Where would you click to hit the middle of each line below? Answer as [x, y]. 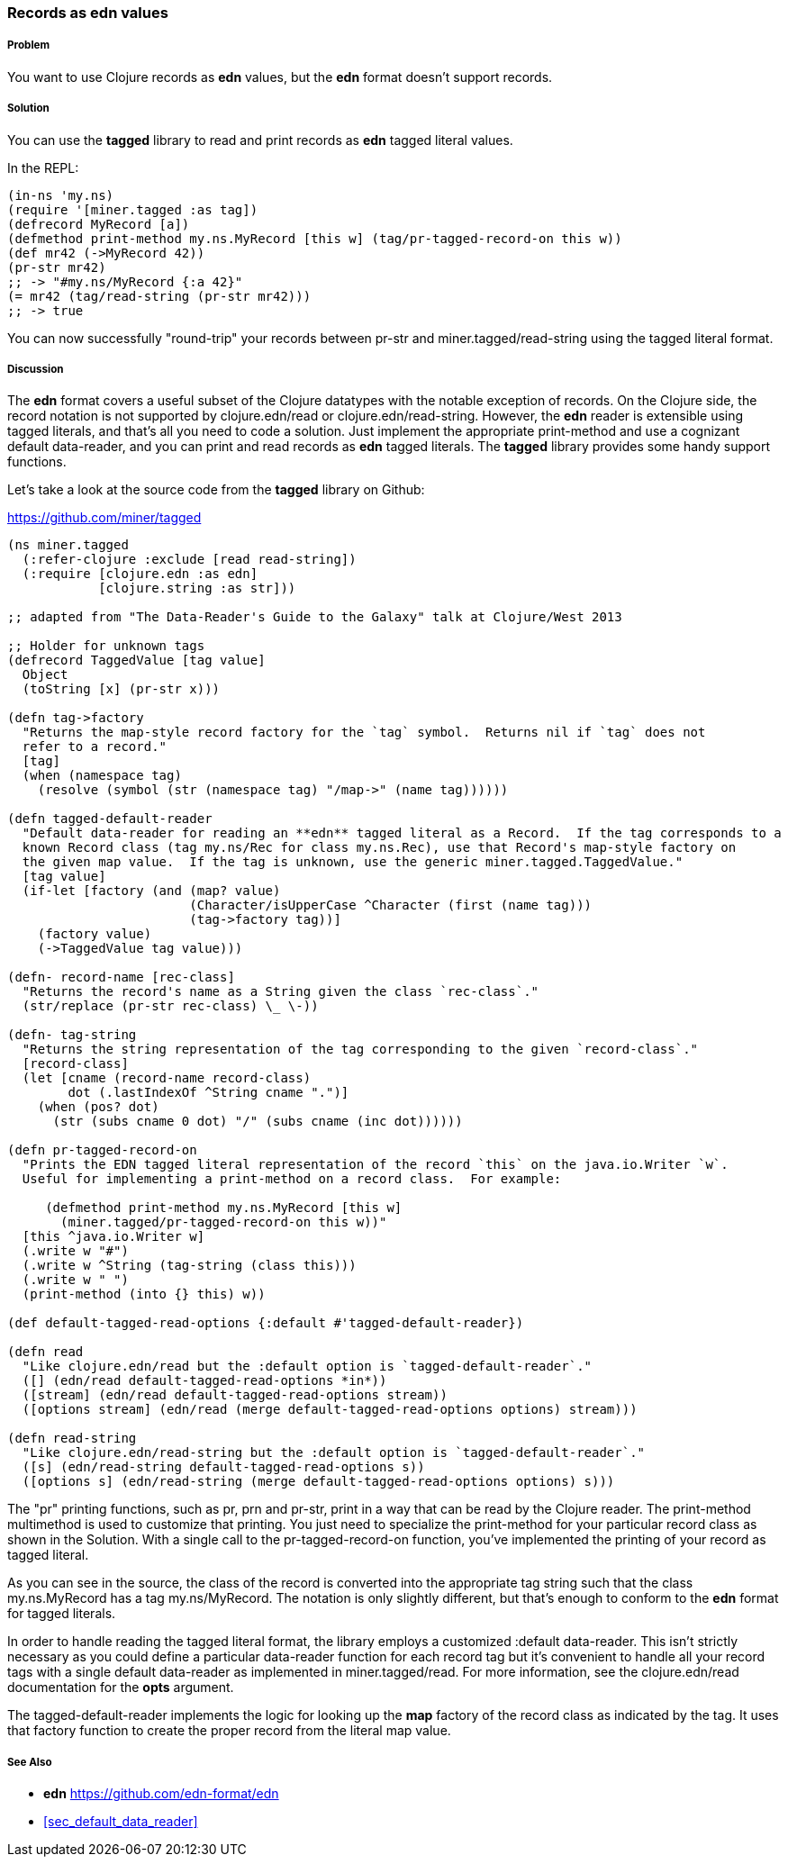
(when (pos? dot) [98, 1107]
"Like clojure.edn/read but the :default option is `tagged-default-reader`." [307, 1366]
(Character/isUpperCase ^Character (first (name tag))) [391, 905]
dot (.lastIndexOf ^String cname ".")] [208, 1093]
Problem [29, 45]
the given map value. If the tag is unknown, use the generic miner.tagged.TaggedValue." [353, 862]
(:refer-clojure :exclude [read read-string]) [189, 560]
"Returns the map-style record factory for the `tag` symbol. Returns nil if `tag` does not [364, 733]
